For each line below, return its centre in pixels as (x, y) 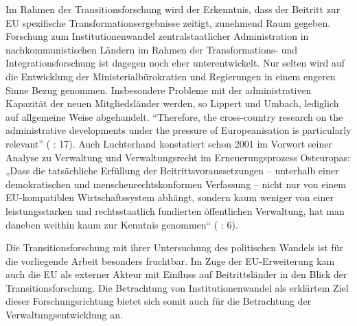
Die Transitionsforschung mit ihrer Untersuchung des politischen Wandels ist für (174, 247)
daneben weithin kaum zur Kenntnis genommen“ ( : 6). (122, 224)
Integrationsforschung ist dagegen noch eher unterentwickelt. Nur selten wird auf (175, 63)
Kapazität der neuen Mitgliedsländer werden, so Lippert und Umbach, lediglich (172, 103)
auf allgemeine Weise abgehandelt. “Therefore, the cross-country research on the (174, 116)
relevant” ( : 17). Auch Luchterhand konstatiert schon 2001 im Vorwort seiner (169, 143)
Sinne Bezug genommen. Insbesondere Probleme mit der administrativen (159, 90)
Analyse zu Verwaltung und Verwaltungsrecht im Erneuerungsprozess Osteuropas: (178, 157)
